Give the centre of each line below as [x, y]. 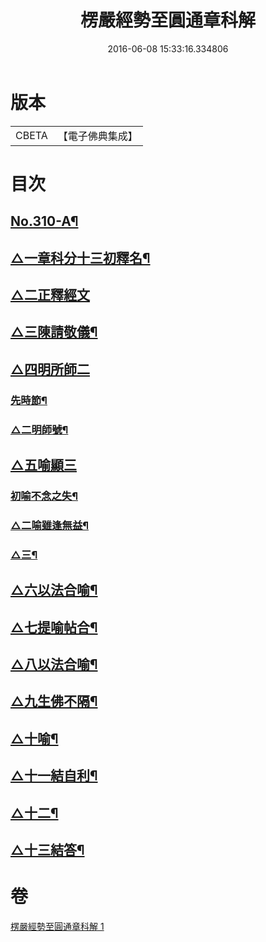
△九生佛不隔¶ [54, 701]
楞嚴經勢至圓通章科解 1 [57, 926]
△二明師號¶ [39, 429]
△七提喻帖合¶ [54, 627]
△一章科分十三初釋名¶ [80, 257]
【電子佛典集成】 [97, 136]
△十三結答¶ [47, 849]
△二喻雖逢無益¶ [50, 525]
